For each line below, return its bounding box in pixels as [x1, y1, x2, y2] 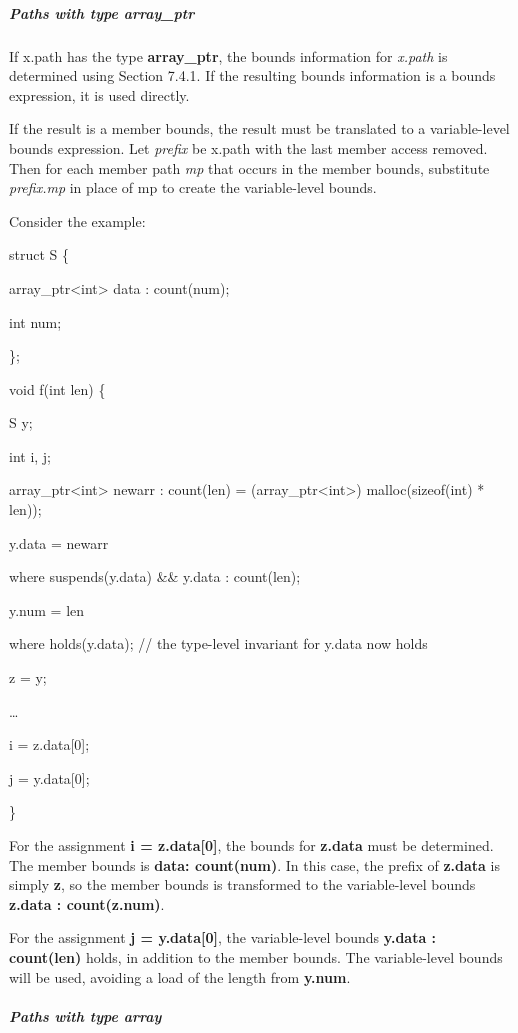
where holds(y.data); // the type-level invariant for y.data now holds [9, 633, 428, 654]
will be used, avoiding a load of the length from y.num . [9, 966, 351, 987]
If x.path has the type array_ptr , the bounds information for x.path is [9, 45, 448, 66]
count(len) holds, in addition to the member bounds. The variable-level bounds [9, 946, 503, 967]
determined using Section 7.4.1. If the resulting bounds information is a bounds [9, 65, 496, 86]
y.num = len [9, 599, 85, 620]
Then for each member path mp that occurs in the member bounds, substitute [9, 157, 490, 178]
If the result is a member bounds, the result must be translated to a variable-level [9, 118, 510, 139]
